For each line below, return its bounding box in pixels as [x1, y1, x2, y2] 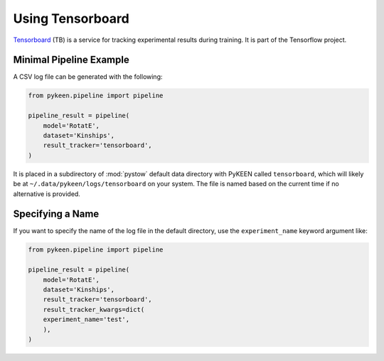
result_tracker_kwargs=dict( [43, 306, 145, 313]
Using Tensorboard [13, 11, 129, 26]
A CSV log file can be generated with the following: [13, 72, 163, 81]
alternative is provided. [13, 189, 81, 198]
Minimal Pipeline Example [13, 54, 129, 66]
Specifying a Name [13, 208, 100, 220]
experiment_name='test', [43, 316, 130, 323]
